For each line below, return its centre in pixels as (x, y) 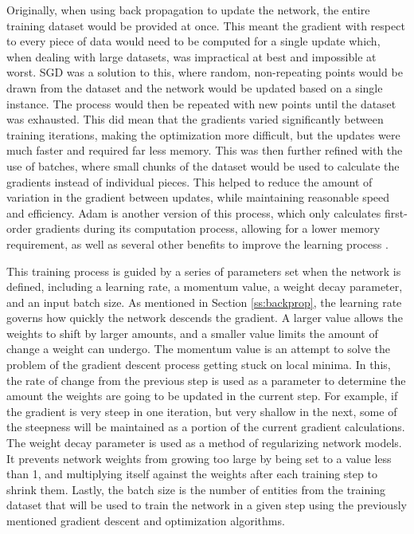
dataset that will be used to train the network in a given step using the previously (207, 505)
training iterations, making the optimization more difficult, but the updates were (203, 134)
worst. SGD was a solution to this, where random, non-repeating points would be (205, 72)
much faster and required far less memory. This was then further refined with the (205, 150)
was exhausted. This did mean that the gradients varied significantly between (195, 119)
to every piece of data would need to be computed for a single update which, (193, 41)
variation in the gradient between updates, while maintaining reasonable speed (198, 197)
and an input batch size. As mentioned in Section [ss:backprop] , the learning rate (204, 302)
